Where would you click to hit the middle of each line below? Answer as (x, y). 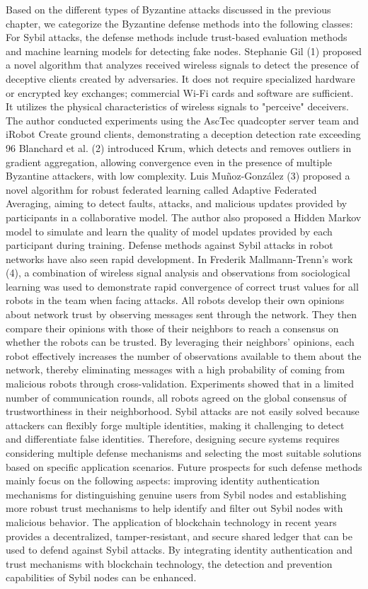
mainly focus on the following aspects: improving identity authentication (163, 480)
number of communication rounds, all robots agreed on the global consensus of (176, 397)
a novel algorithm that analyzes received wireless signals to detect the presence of (182, 65)
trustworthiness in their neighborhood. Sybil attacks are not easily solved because (183, 411)
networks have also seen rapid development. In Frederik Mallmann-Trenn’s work (179, 258)
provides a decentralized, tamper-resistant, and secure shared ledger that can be (179, 536)
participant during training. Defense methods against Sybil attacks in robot (169, 245)
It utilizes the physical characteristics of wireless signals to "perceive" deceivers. (177, 106)
